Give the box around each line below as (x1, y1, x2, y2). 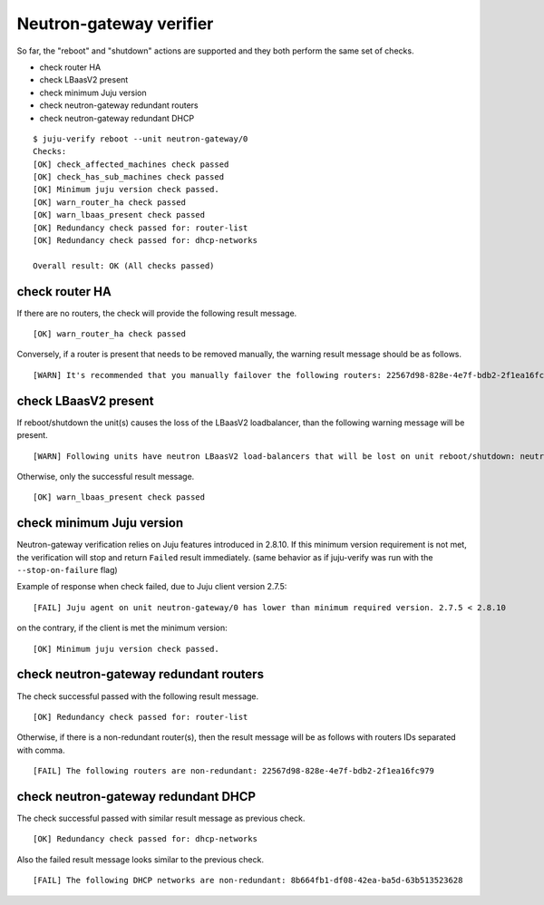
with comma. (16, 744, 65, 755)
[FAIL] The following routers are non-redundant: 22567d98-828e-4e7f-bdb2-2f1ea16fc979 (33, 766, 435, 776)
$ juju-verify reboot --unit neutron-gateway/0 (33, 133, 248, 144)
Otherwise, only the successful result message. (16, 471, 195, 482)
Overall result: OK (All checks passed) (33, 260, 215, 271)
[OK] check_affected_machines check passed (33, 159, 229, 170)
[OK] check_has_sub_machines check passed (33, 172, 225, 182)
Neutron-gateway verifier (16, 14, 214, 34)
